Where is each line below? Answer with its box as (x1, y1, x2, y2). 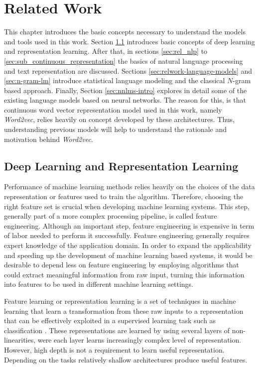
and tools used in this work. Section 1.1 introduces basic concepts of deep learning (4, 36, 255, 46)
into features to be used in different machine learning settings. (4, 279, 193, 289)
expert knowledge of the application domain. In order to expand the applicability (4, 240, 252, 250)
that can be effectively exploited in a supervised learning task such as (4, 315, 216, 326)
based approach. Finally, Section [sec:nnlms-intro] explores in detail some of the (4, 85, 247, 95)
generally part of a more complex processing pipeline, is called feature (4, 211, 217, 221)
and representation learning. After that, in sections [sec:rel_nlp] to (4, 46, 208, 56)
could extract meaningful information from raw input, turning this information (4, 269, 245, 279)
